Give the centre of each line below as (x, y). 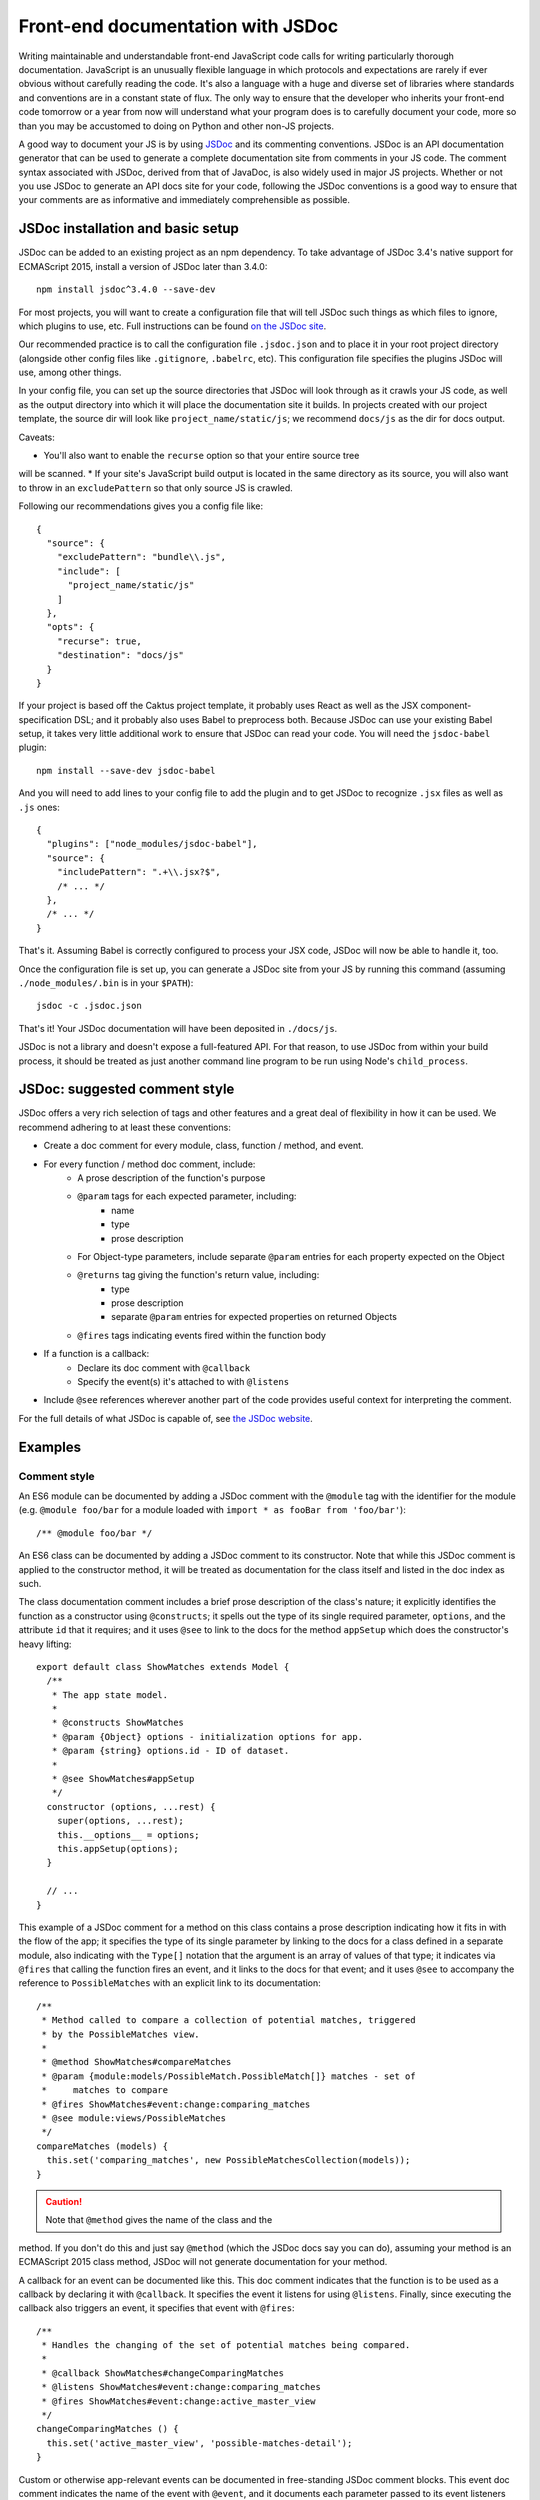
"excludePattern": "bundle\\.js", (141, 557)
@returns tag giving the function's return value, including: (198, 1275)
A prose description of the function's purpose (171, 1177)
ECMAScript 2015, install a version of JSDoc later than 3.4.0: (143, 266)
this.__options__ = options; (128, 1834)
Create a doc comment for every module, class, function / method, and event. (203, 1146)
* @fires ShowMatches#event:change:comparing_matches (176, 2104)
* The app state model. (110, 1694)
